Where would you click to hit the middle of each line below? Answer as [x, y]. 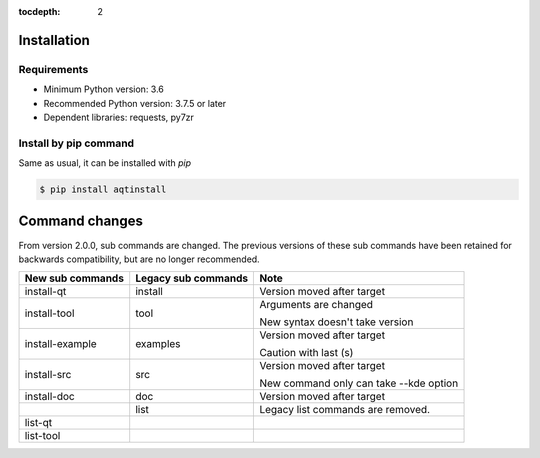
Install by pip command [76, 143]
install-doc [49, 397]
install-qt [45, 292]
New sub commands [74, 278]
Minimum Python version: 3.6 [104, 89]
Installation [54, 40]
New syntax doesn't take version [336, 322]
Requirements [53, 69]
